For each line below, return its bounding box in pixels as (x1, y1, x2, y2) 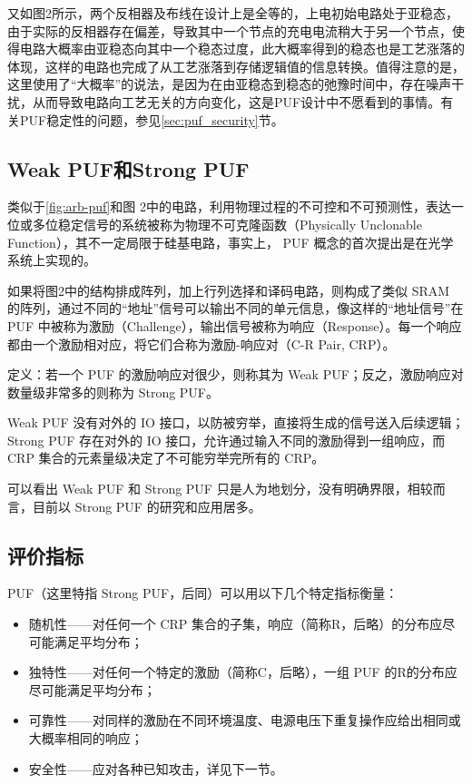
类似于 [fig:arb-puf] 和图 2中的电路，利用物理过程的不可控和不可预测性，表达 (7, 197, 451, 216)
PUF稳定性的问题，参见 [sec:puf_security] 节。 (19, 110, 284, 129)
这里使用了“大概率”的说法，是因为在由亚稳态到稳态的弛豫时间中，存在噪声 (7, 74, 452, 93)
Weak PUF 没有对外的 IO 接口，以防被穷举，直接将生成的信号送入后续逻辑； (7, 413, 465, 432)
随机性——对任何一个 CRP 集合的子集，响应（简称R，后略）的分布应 (28, 614, 443, 633)
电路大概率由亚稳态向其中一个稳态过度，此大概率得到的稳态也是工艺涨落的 (19, 39, 465, 58)
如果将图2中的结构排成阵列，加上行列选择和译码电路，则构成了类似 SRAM (7, 280, 450, 299)
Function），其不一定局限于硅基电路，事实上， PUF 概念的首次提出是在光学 (7, 232, 454, 251)
